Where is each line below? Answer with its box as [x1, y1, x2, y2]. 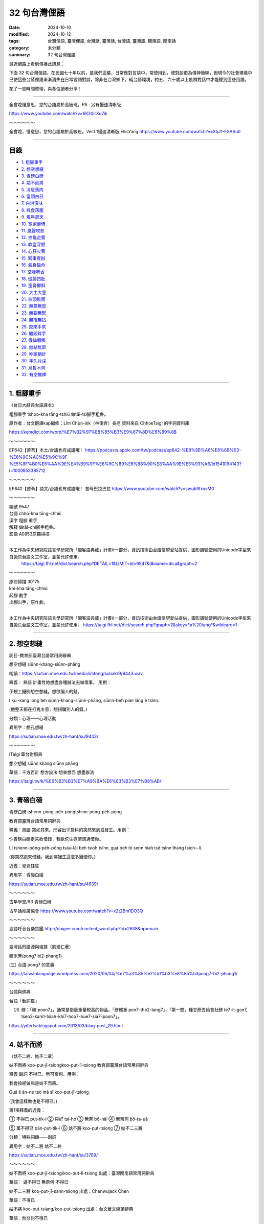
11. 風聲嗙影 [21, 228, 45, 234]
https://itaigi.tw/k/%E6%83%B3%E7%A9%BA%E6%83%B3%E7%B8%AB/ [9, 778, 161, 784]
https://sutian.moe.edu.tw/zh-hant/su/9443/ [9, 733, 99, 739]
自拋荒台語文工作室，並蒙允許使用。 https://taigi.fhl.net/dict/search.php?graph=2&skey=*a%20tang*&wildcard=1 [9, 622, 238, 628]
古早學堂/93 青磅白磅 [9, 899, 52, 905]
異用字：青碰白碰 [9, 872, 44, 878]
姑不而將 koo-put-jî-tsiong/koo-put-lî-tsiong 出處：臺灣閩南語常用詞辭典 [9, 1170, 154, 1176]
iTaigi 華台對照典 [9, 752, 43, 757]
